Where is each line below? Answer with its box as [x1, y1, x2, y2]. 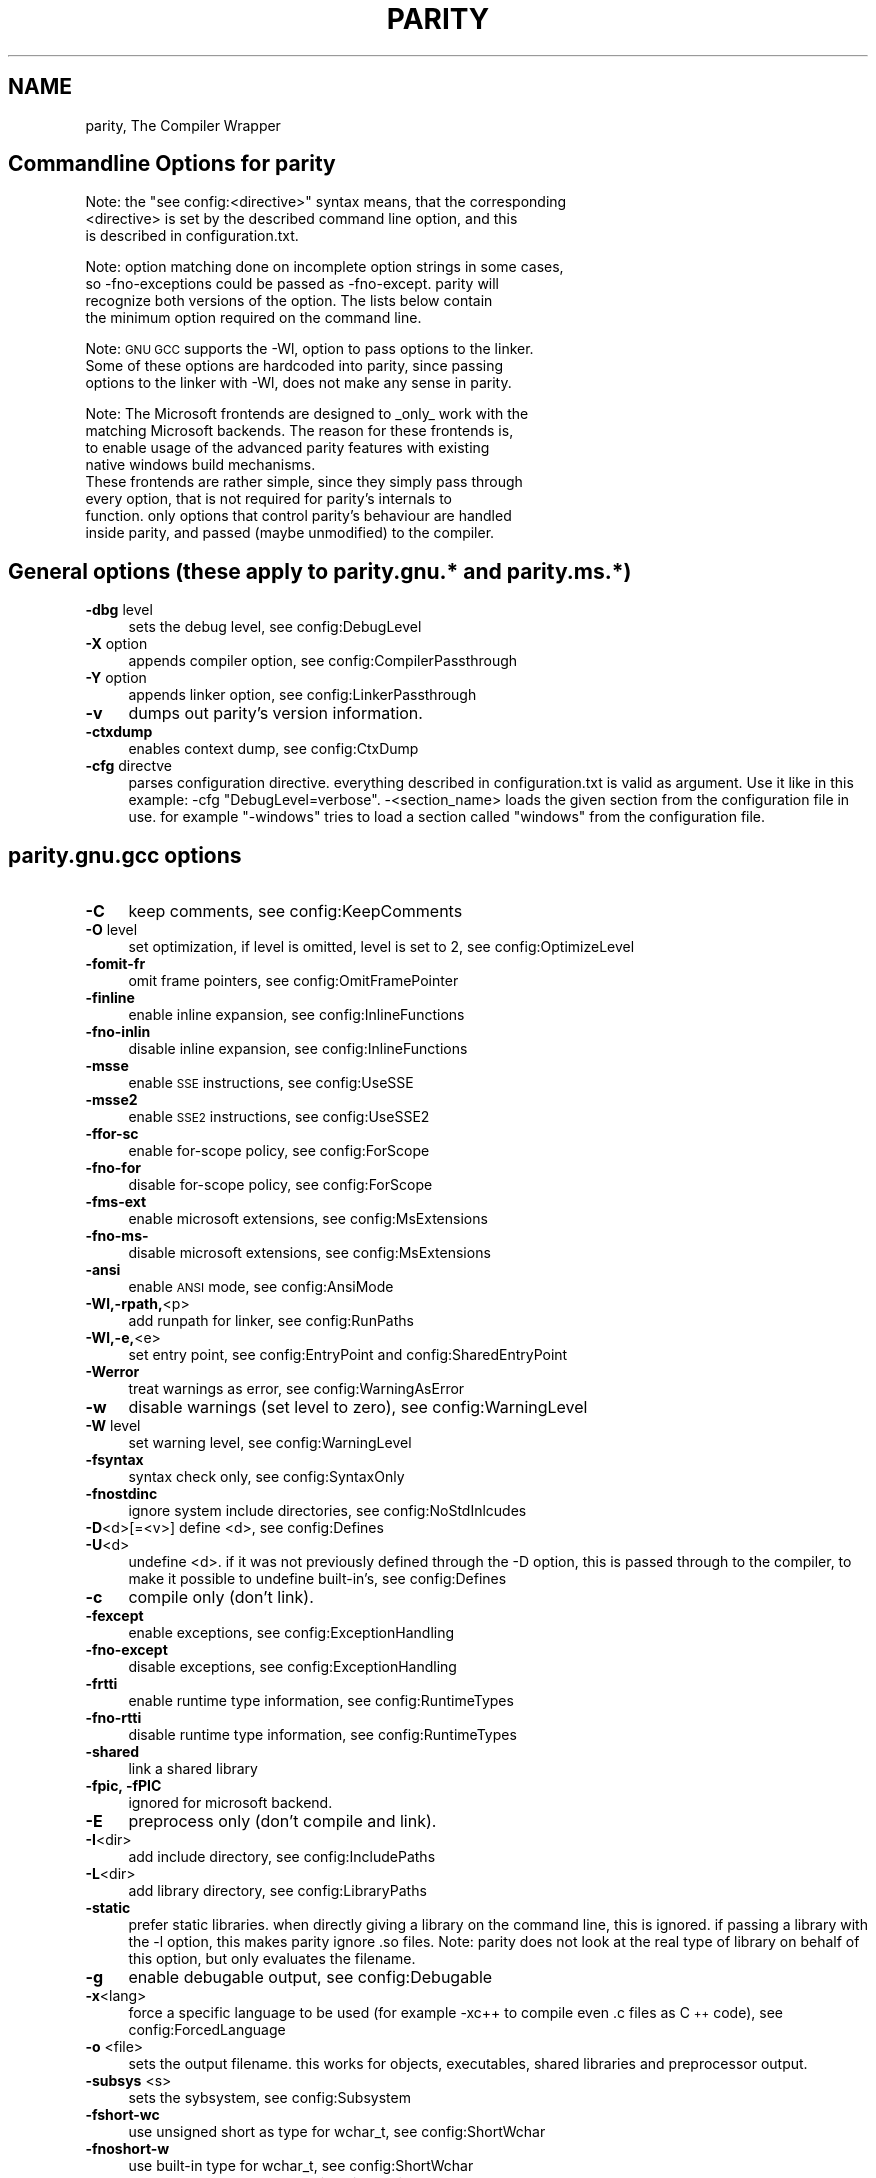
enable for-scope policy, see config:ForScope [128, 1142, 430, 1160]
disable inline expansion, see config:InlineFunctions [128, 1040, 468, 1058]
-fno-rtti [85, 1709, 142, 1727]
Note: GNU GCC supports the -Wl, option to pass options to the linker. [85, 340, 534, 358]
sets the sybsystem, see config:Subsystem [128, 2089, 411, 2107]
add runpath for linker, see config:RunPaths [128, 1312, 414, 1330]
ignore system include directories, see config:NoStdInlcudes [128, 1502, 527, 1520]
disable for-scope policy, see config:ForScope [128, 1176, 433, 1194]
